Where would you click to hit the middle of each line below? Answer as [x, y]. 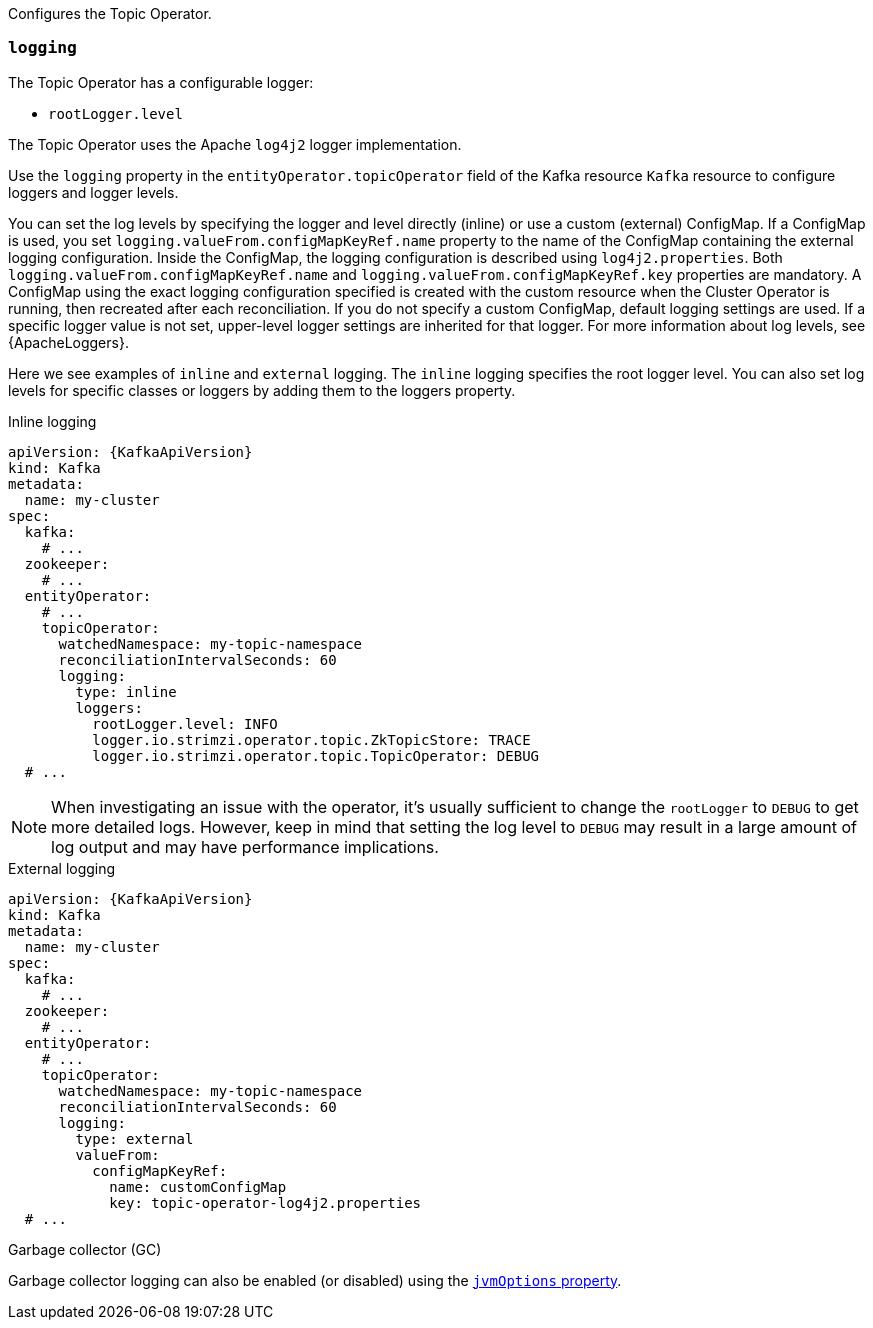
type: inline [126, 691]
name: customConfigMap [198, 1186]
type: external [134, 1138]
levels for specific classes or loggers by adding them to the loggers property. [262, 390]
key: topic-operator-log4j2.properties [265, 1202]
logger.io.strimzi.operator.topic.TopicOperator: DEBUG [316, 755]
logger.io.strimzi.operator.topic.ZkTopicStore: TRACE [311, 739]
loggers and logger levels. [93, 192]
